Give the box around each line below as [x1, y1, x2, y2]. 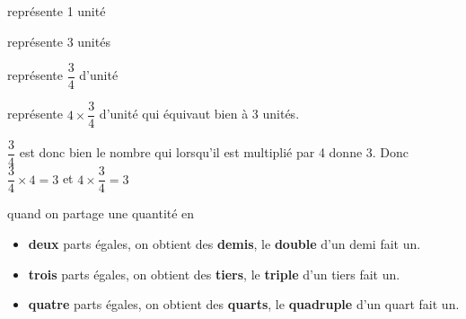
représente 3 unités [7, 31, 110, 50]
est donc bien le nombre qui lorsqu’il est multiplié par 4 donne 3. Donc [19, 143, 409, 162]
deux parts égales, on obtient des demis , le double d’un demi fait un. [28, 235, 421, 253]
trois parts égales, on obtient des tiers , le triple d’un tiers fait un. [28, 264, 400, 283]
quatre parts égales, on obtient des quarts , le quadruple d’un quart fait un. [28, 295, 460, 314]
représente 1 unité [7, 2, 106, 20]
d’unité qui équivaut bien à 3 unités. [99, 104, 300, 123]
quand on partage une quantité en [7, 204, 195, 223]
